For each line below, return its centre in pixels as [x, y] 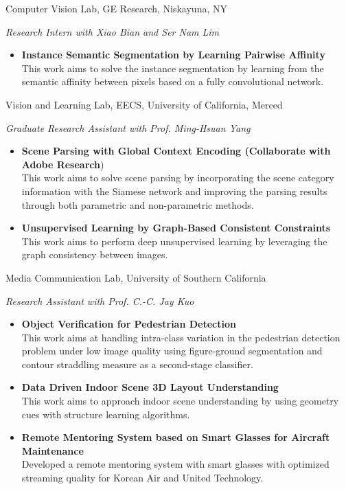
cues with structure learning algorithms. [106, 414]
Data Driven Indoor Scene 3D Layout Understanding [150, 387]
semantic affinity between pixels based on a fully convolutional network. [173, 81]
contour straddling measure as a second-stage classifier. [137, 364]
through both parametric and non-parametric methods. [138, 204]
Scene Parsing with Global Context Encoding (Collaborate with [176, 151]
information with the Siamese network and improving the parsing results [174, 191]
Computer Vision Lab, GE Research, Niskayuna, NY [116, 8]
